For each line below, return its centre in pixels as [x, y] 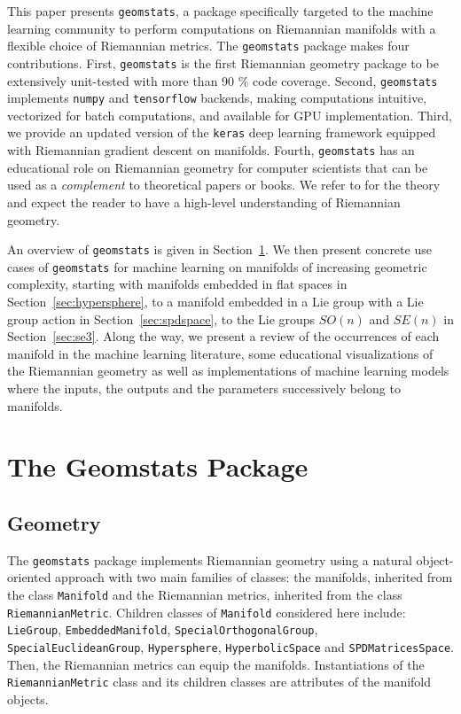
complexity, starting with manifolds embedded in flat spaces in [177, 284]
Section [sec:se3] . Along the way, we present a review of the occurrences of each [223, 336]
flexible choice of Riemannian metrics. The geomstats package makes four [208, 46]
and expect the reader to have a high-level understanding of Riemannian [204, 202]
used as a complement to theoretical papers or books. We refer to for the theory [224, 185]
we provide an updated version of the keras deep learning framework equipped [222, 132]
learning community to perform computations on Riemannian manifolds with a [222, 28]
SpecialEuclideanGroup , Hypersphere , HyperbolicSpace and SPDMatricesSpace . [230, 647]
